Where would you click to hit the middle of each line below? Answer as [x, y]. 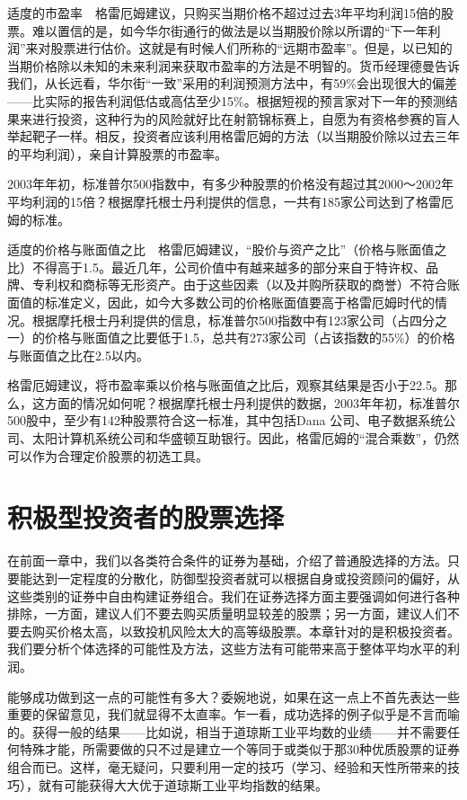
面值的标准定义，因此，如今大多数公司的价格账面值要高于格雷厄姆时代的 [221, 302]
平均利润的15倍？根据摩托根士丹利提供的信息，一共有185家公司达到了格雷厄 [230, 201]
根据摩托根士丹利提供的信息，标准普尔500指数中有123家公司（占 [220, 320]
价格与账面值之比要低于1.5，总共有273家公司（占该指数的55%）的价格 [250, 338]
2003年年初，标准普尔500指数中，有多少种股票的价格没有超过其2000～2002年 [230, 184]
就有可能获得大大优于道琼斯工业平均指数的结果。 [183, 784]
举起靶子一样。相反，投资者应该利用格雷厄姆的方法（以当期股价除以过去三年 [233, 136]
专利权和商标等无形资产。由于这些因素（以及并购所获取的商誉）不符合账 [246, 284]
